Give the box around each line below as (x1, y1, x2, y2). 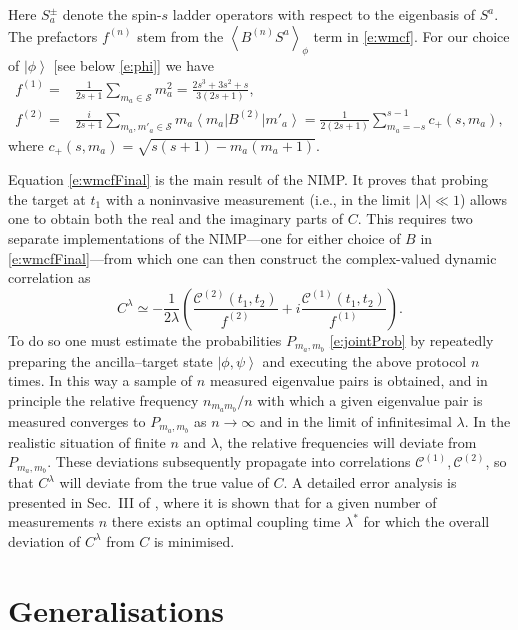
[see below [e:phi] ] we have (53, 55, 214, 76)
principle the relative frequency (8, 389, 199, 410)
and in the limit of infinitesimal (260, 410, 452, 431)
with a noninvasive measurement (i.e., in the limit (105, 188, 411, 209)
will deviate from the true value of (59, 472, 269, 493)
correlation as (8, 267, 91, 288)
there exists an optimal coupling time (111, 511, 341, 532)
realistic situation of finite (8, 431, 166, 452)
